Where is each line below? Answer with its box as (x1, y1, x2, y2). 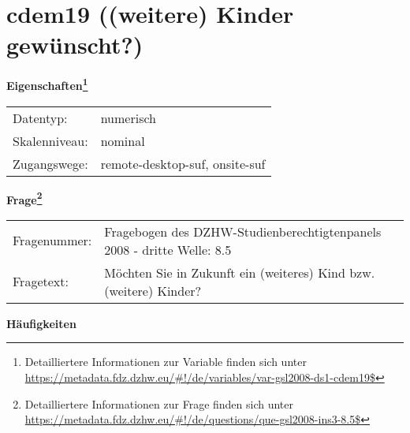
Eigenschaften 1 (6, 75, 88, 93)
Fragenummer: (13, 231, 92, 250)
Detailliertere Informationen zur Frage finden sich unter (24, 395, 294, 412)
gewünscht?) (6, 28, 143, 61)
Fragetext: (13, 272, 69, 291)
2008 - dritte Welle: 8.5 (104, 240, 232, 259)
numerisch (100, 108, 156, 127)
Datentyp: (13, 108, 68, 127)
